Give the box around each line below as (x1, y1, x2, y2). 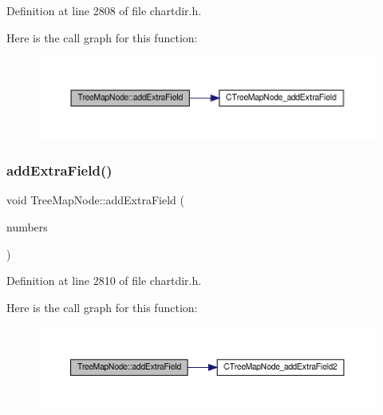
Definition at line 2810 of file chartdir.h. (6, 272, 202, 289)
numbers (6, 218, 48, 235)
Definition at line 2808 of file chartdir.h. (6, 2, 202, 18)
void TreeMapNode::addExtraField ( (6, 192, 184, 208)
